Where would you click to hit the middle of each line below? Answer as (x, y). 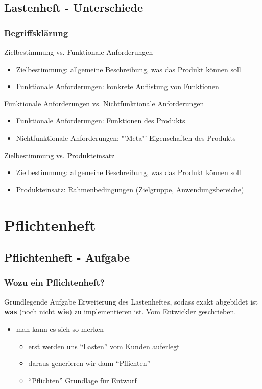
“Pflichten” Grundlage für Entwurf (82, 380)
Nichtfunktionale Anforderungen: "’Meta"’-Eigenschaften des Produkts (126, 137)
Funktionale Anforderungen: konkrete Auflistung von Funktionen (117, 86)
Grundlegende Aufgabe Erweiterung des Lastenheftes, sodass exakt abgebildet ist (131, 301)
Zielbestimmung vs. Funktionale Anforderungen (79, 52)
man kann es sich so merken (60, 328)
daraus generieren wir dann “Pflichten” (89, 363)
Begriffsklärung (36, 33)
